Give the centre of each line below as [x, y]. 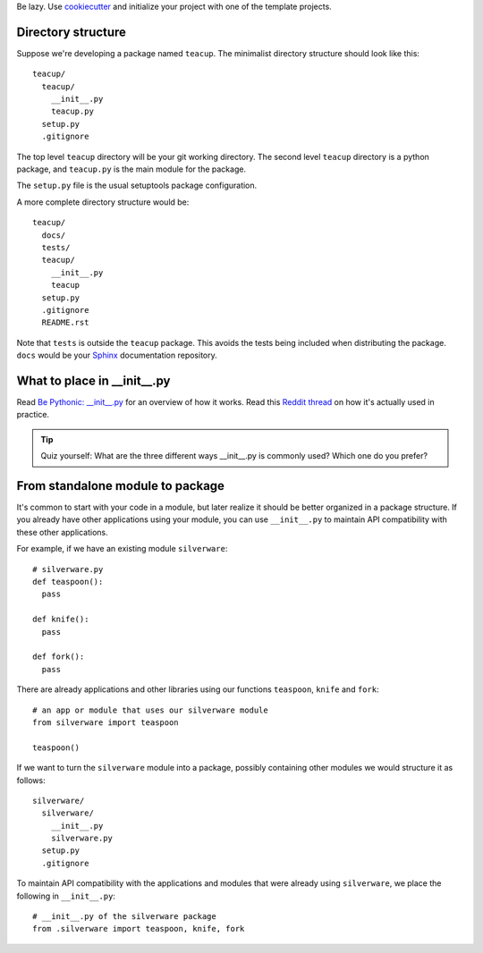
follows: [31, 780]
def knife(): [61, 620]
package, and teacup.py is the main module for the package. [131, 169]
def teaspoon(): [68, 582]
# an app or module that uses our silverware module [150, 710]
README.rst [65, 323]
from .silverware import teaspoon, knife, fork [139, 929]
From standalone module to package [121, 486]
